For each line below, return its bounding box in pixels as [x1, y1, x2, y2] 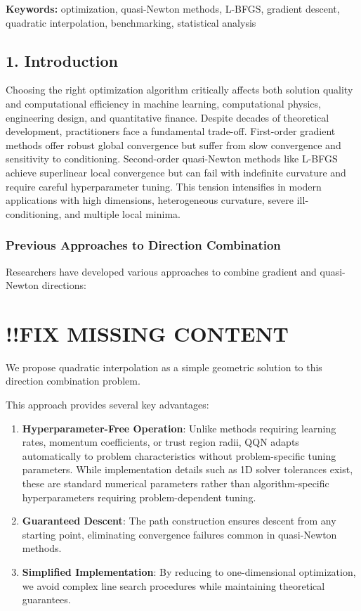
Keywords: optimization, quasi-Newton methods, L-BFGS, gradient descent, [6, 1, 340, 15]
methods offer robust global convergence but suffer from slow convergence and [6, 137, 341, 152]
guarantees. [22, 592, 71, 607]
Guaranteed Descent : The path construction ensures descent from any [22, 513, 336, 528]
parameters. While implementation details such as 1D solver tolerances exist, [22, 462, 353, 477]
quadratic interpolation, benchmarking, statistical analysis [6, 15, 256, 30]
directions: [41, 278, 86, 292]
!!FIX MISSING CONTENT [6, 319, 289, 347]
